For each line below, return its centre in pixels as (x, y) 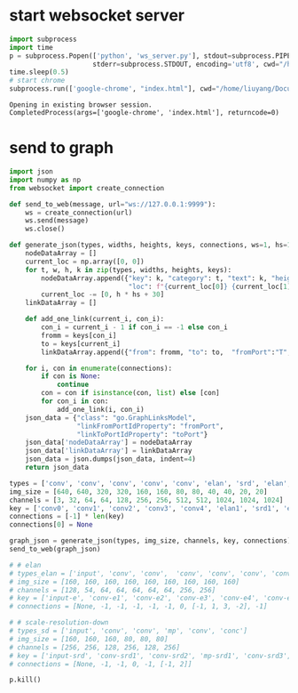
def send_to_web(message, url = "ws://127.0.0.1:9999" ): (113, 204)
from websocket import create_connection (87, 188)
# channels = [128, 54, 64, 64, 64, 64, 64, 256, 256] (113, 590)
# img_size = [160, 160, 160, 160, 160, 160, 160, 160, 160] (125, 582)
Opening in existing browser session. (81, 105)
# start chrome (37, 81)
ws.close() (45, 229)
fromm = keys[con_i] (79, 335)
